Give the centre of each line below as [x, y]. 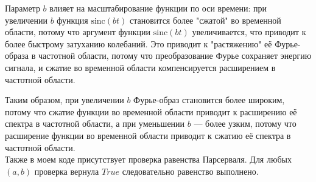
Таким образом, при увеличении [65, 100]
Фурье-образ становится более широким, [209, 100]
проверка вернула [67, 171]
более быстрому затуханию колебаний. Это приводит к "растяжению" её [139, 43]
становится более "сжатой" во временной [205, 20]
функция [72, 20]
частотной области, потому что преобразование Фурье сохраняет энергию [175, 56]
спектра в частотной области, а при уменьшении [95, 123]
